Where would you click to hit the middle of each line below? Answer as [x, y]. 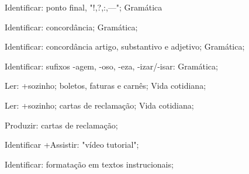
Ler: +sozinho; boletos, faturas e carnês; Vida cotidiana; [106, 86]
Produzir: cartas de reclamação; [61, 125]
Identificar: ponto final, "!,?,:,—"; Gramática [84, 7]
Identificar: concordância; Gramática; [71, 27]
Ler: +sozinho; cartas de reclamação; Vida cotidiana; [99, 105]
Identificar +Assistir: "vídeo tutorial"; [72, 145]
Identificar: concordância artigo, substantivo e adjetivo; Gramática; [125, 46]
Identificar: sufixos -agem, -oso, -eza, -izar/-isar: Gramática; [111, 66]
